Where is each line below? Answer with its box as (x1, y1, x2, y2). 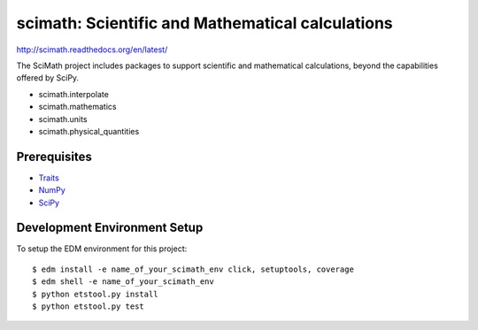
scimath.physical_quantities (38, 126, 140, 136)
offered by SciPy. (16, 73, 80, 83)
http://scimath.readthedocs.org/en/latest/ (16, 44, 168, 55)
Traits (38, 173, 59, 183)
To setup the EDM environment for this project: (16, 243, 188, 254)
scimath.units (38, 113, 88, 124)
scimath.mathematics (38, 102, 117, 112)
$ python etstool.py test (32, 302, 145, 311)
